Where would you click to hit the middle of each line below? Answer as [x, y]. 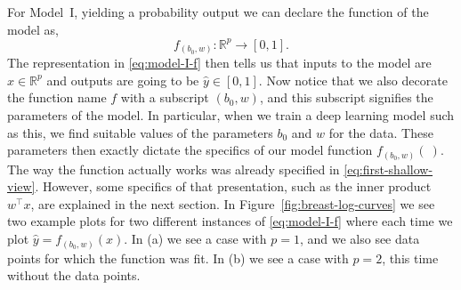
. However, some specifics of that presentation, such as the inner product [233, 186]
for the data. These [381, 132]
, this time [410, 258]
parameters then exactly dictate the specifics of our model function [190, 150]
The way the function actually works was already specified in [174, 169]
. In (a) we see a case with [195, 239]
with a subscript [165, 97]
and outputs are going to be [123, 80]
